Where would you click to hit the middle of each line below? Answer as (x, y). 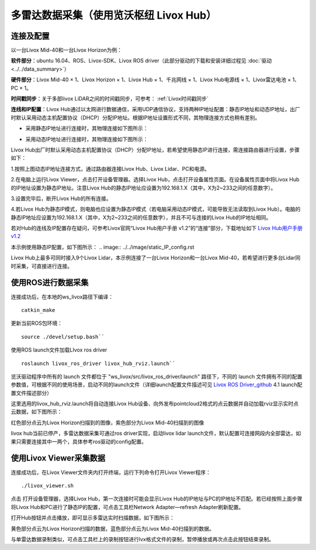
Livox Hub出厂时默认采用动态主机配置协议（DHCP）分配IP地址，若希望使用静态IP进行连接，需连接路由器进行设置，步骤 (155, 150)
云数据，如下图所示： (37, 412)
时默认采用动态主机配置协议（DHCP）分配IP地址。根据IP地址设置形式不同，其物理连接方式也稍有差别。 (135, 118)
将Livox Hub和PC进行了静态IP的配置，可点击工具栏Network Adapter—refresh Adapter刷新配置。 (127, 507)
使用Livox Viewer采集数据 (58, 458)
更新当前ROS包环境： (37, 323)
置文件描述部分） (31, 393)
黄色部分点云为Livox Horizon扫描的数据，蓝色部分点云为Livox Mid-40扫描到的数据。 (113, 528)
